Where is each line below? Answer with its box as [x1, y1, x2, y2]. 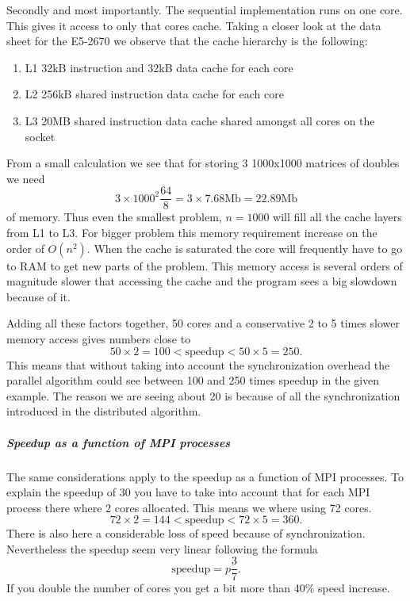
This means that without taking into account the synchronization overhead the [6, 356, 390, 373]
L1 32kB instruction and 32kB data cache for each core [25, 59, 293, 75]
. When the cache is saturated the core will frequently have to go [86, 239, 403, 256]
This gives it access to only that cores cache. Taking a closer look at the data [6, 17, 381, 33]
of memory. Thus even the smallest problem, [6, 209, 222, 225]
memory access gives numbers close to [6, 330, 191, 346]
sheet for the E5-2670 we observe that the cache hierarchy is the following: [6, 33, 368, 49]
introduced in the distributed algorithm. [6, 403, 201, 419]
